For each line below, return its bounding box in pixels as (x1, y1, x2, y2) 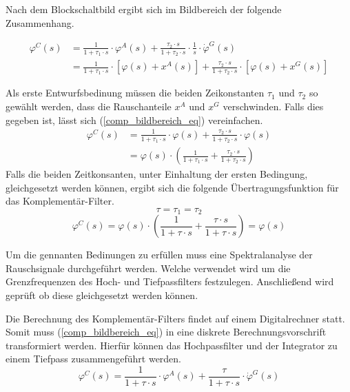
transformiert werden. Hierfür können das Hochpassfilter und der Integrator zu (6, 338, 338, 352)
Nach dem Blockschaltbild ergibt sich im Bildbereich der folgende (6, 2, 282, 16)
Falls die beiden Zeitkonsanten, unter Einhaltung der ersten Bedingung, (6, 167, 308, 181)
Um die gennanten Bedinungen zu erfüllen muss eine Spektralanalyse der (6, 247, 313, 262)
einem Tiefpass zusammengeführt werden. (6, 351, 182, 366)
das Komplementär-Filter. (6, 194, 114, 208)
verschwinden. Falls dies (223, 99, 324, 114)
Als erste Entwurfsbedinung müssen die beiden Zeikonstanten (6, 85, 265, 100)
